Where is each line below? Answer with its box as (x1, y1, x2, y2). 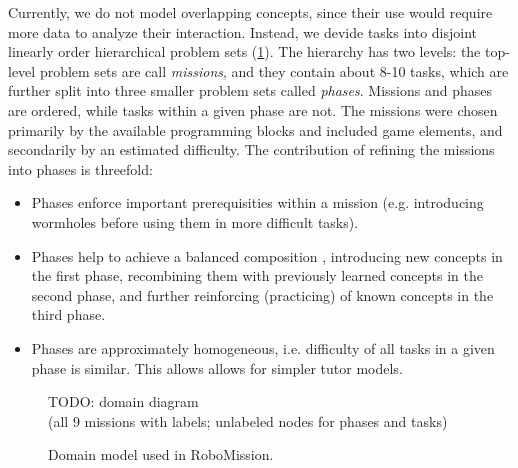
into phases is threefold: (8, 158, 153, 179)
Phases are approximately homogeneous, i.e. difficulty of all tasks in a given (31, 337, 495, 358)
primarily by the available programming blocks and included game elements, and (8, 119, 503, 140)
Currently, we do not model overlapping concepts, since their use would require (8, 2, 493, 22)
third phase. (31, 304, 106, 325)
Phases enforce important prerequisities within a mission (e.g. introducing (31, 192, 484, 213)
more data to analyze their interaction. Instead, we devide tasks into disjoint (8, 21, 478, 42)
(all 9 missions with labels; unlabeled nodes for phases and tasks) (48, 410, 448, 431)
